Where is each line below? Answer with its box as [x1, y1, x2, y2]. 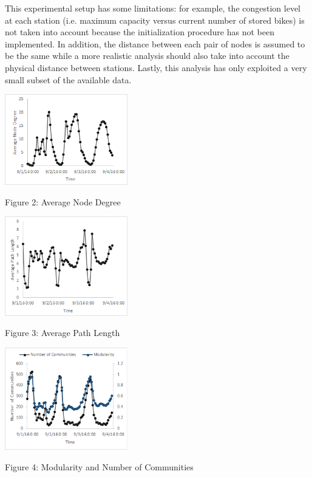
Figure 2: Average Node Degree [5, 195, 121, 208]
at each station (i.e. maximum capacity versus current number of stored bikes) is [5, 13, 305, 26]
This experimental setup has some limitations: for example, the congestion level [5, 2, 301, 14]
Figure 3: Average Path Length [5, 326, 120, 339]
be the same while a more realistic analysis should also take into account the [5, 49, 290, 62]
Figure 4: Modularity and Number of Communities [5, 460, 194, 473]
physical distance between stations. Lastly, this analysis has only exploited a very [5, 61, 307, 74]
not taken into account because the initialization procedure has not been [5, 26, 274, 38]
